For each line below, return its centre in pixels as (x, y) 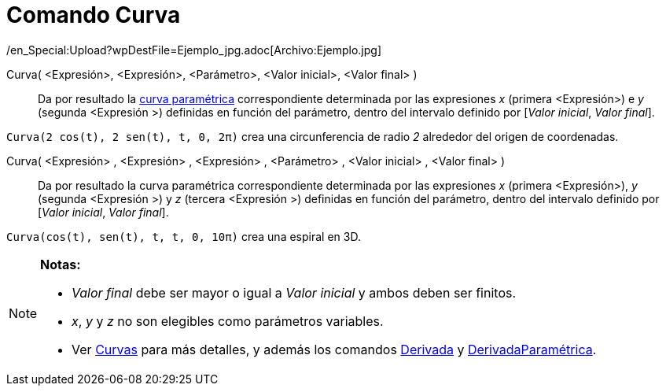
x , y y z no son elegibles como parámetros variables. (228, 321)
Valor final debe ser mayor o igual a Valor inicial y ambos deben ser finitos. (294, 292)
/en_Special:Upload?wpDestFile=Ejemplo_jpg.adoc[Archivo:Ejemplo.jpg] (194, 50)
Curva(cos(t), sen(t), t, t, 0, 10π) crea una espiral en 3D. (184, 236)
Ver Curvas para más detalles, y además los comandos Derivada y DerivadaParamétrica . (334, 349)
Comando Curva (94, 15)
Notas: (61, 264)
